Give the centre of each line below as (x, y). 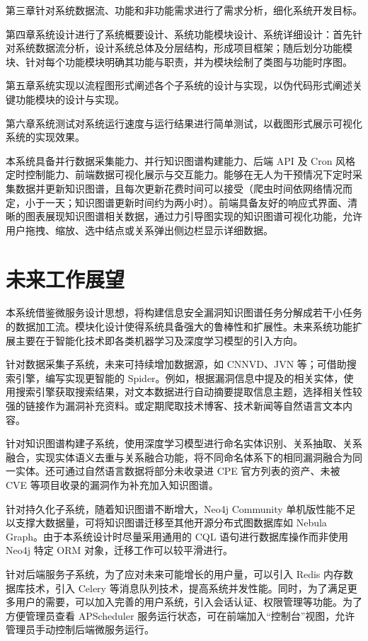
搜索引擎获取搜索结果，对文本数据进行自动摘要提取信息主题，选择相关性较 (189, 392)
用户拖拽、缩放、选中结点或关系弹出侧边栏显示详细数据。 (139, 230)
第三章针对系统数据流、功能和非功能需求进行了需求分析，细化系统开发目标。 (184, 10)
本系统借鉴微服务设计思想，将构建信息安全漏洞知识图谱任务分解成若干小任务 (184, 312)
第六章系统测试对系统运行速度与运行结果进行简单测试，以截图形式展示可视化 (184, 123)
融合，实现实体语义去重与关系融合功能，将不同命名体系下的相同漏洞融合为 (179, 457)
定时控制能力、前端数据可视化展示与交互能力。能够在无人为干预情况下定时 (179, 174)
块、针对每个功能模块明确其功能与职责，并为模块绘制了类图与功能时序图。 (179, 61)
